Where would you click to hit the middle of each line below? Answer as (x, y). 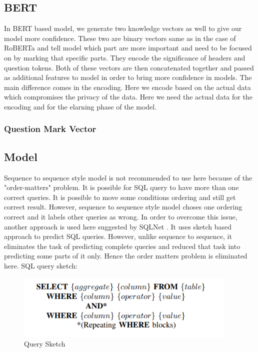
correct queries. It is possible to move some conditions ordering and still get (120, 197)
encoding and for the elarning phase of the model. (80, 106)
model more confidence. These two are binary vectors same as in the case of (120, 38)
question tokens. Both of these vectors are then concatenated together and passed (129, 67)
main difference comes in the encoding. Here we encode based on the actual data (127, 87)
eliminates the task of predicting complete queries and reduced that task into (122, 246)
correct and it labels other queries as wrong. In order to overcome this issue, (121, 216)
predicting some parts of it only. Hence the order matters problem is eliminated (126, 256)
